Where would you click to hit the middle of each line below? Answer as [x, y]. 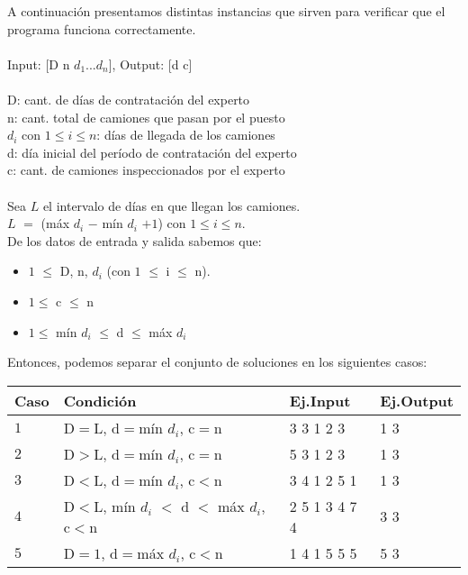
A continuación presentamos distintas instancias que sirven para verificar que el [226, 11]
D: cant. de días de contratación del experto [129, 99]
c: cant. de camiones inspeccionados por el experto [146, 170]
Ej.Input [320, 400]
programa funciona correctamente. [102, 28]
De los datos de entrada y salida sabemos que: [135, 240]
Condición [100, 400]
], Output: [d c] [150, 64]
